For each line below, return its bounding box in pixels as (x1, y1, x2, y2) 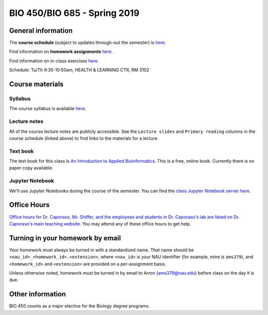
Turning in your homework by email (9, 234, 121, 242)
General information (9, 26, 73, 35)
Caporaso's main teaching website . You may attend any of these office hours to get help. (9, 220, 191, 226)
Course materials (9, 80, 64, 89)
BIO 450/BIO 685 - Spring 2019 (9, 7, 140, 18)
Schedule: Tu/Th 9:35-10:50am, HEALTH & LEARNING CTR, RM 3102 (9, 67, 149, 73)
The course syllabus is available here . (9, 105, 86, 111)
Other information (9, 290, 66, 299)
